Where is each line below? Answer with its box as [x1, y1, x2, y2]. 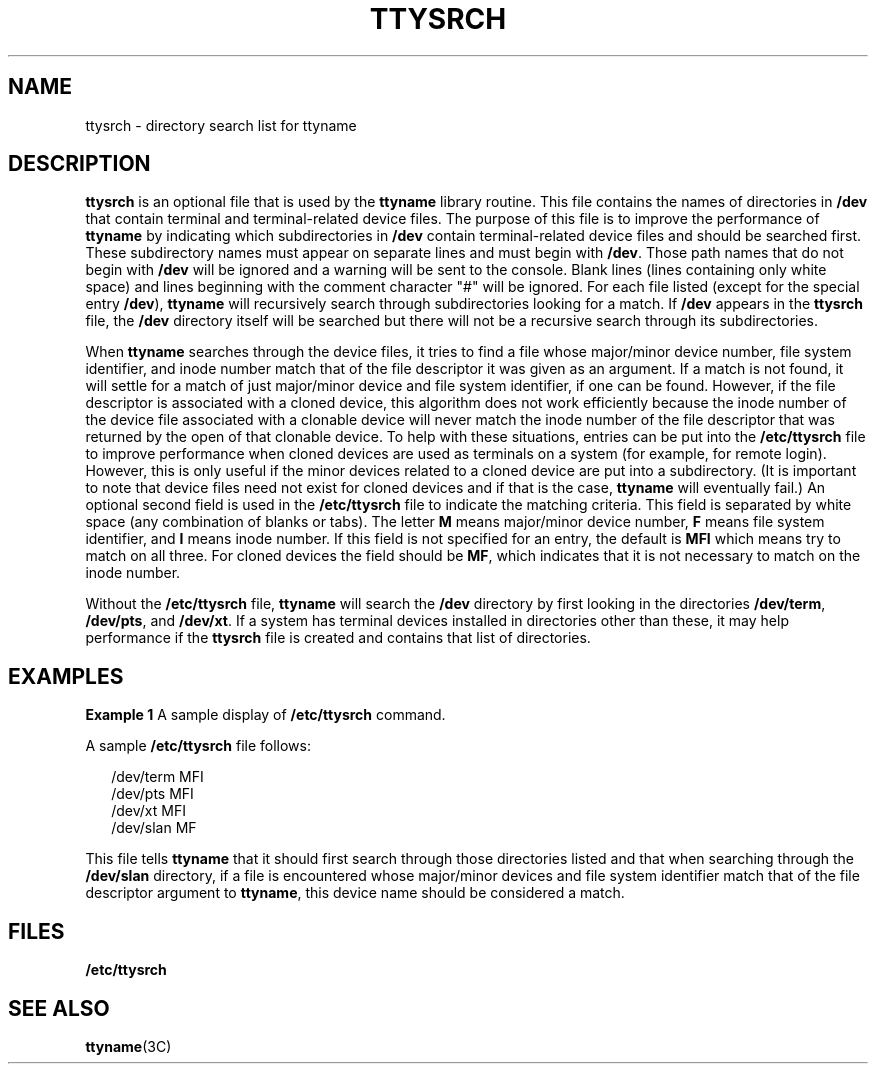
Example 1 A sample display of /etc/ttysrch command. [85, 706, 446, 724]
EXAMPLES [8, 663, 124, 689]
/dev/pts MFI [111, 785, 194, 803]
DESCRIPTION [8, 151, 151, 177]
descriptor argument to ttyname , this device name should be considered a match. [85, 884, 625, 902]
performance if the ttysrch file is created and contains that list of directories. [85, 629, 591, 647]
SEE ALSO [8, 995, 110, 1021]
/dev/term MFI [111, 768, 204, 786]
